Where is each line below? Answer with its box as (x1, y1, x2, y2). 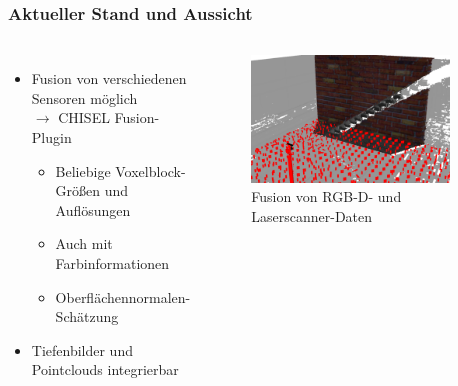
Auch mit (55, 233, 113, 254)
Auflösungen (55, 199, 131, 220)
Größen (55, 180, 101, 201)
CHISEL (58, 107, 110, 128)
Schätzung (55, 306, 119, 327)
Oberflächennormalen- (55, 286, 191, 307)
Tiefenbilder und (31, 339, 133, 360)
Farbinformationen (55, 252, 170, 273)
